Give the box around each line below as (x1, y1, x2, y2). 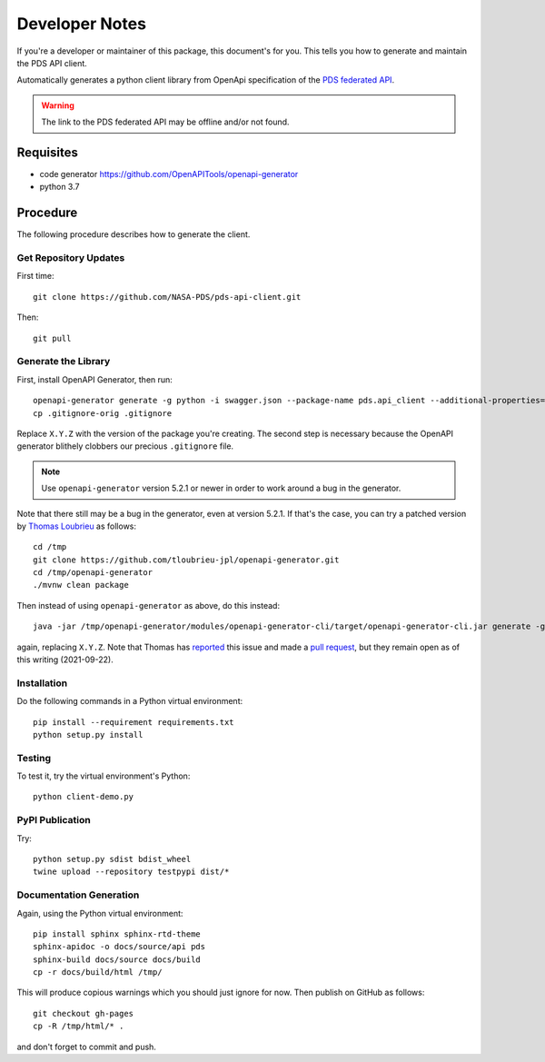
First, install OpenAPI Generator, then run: (16, 373, 173, 385)
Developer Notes (16, 14, 147, 34)
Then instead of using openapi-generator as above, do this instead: (16, 600, 281, 610)
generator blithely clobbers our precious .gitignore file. (16, 441, 234, 452)
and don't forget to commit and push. (16, 1041, 156, 1052)
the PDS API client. (16, 57, 88, 68)
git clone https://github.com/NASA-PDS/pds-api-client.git (33, 292, 302, 302)
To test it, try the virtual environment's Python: (16, 770, 191, 781)
